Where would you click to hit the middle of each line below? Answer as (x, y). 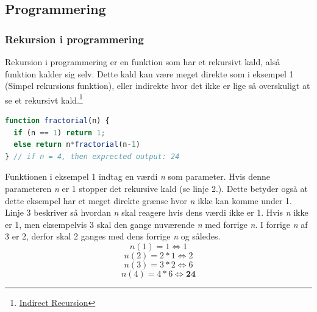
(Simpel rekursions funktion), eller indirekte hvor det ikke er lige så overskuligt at (158, 86)
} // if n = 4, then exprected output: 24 (92, 156)
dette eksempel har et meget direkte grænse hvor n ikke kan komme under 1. (148, 200)
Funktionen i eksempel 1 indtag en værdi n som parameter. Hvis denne (138, 176)
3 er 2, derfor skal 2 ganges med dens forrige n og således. (113, 236)
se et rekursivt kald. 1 (44, 99)
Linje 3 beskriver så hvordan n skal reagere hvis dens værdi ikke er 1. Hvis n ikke (157, 212)
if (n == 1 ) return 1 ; (59, 133)
